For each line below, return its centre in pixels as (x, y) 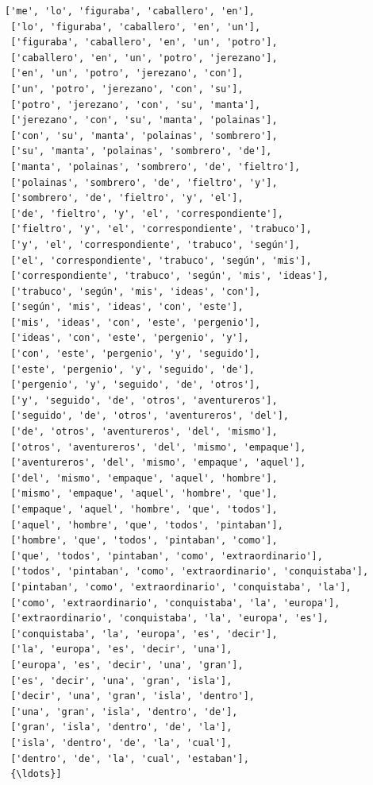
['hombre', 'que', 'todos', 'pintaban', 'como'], (144, 541)
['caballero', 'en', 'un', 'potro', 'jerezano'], (144, 58)
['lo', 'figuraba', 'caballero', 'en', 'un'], (136, 27)
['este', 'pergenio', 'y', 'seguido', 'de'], (133, 369)
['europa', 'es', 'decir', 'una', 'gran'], (127, 665)
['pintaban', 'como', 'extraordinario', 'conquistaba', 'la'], (181, 587)
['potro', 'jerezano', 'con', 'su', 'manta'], (136, 104)
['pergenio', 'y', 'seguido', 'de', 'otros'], (136, 385)
